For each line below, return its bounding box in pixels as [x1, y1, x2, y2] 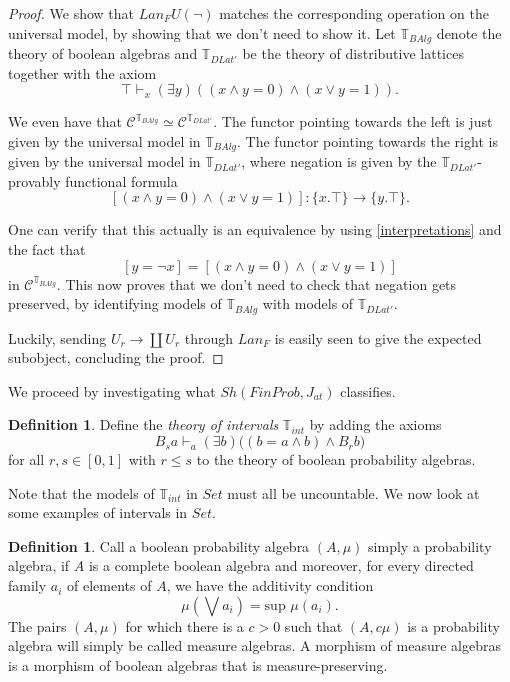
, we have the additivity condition [166, 575, 374, 596]
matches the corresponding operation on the [219, 3, 489, 23]
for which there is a [125, 615, 244, 636]
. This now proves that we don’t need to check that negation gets [56, 273, 457, 294]
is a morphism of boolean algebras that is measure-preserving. [8, 654, 388, 675]
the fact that [8, 239, 86, 260]
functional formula [65, 170, 178, 191]
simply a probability [368, 535, 492, 556]
